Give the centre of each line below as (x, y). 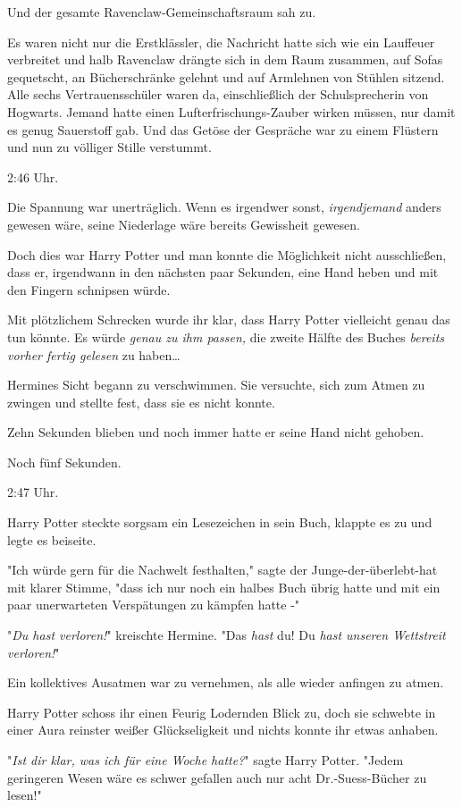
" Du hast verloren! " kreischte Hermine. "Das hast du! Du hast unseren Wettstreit (227, 635)
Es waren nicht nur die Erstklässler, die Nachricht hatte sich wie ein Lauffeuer (221, 42)
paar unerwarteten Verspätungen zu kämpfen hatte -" (154, 605)
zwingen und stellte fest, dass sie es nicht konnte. (141, 402)
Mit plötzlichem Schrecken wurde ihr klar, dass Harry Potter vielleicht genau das (229, 319)
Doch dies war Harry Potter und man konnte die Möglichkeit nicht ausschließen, (227, 254)
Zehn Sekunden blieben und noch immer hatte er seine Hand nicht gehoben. (216, 432)
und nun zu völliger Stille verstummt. (109, 147)
